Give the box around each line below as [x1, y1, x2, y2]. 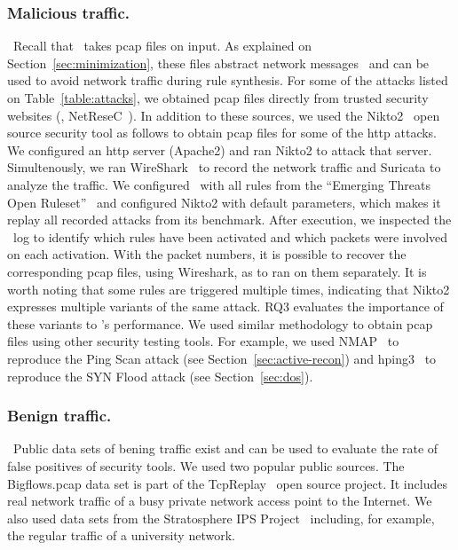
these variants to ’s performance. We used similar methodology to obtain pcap [7, 314, 433, 333]
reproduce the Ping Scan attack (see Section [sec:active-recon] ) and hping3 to [7, 349, 437, 367]
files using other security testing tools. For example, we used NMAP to [7, 332, 399, 350]
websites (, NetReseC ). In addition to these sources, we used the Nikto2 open [7, 106, 440, 124]
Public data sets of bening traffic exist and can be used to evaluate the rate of [12, 439, 438, 458]
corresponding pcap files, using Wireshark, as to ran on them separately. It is [7, 262, 427, 280]
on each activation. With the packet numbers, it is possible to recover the [7, 245, 407, 263]
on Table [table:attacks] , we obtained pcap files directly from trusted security [7, 89, 429, 106]
